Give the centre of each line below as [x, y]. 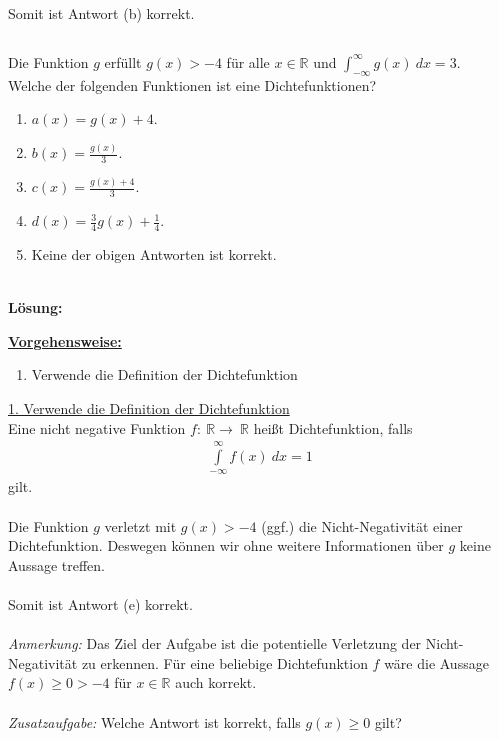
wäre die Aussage [436, 662]
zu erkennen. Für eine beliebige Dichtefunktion [224, 662]
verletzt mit [140, 525]
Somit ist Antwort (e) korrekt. [100, 604]
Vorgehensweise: [65, 340]
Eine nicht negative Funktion [97, 427]
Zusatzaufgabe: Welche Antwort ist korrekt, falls [154, 721]
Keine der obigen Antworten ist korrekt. [154, 254]
